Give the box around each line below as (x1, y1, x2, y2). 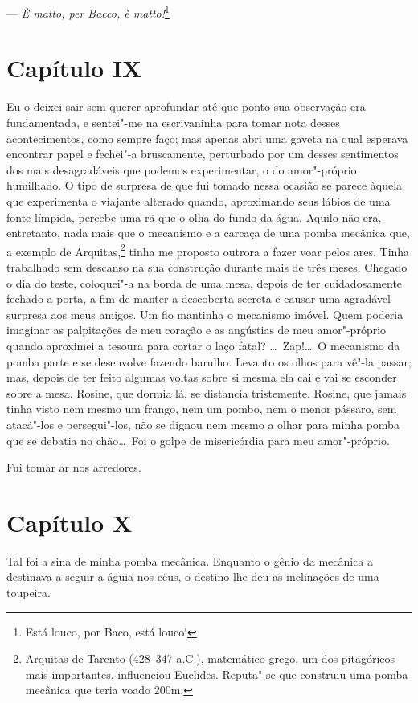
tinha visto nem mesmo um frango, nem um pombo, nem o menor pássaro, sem (6, 400, 397, 417)
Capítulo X (6, 505, 133, 538)
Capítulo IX (6, 51, 142, 84)
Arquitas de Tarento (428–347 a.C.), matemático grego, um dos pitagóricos (25, 650, 395, 667)
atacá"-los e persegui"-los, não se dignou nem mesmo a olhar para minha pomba (6, 415, 400, 432)
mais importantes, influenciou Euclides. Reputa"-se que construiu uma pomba (25, 665, 408, 682)
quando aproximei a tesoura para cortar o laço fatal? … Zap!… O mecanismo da (6, 337, 400, 354)
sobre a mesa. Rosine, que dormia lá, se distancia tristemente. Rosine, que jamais (6, 384, 407, 401)
